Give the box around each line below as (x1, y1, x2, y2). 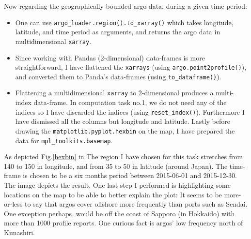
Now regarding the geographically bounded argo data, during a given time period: (4, 1, 247, 11)
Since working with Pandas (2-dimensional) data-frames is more (15, 52, 205, 62)
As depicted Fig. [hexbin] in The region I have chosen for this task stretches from (4, 151, 243, 162)
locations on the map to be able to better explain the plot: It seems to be (4, 189, 222, 199)
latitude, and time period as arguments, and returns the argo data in (15, 27, 220, 37)
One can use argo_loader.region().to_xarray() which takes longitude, (15, 17, 234, 27)
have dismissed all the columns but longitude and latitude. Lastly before (15, 116, 230, 126)
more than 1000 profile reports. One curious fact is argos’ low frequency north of (4, 218, 243, 228)
